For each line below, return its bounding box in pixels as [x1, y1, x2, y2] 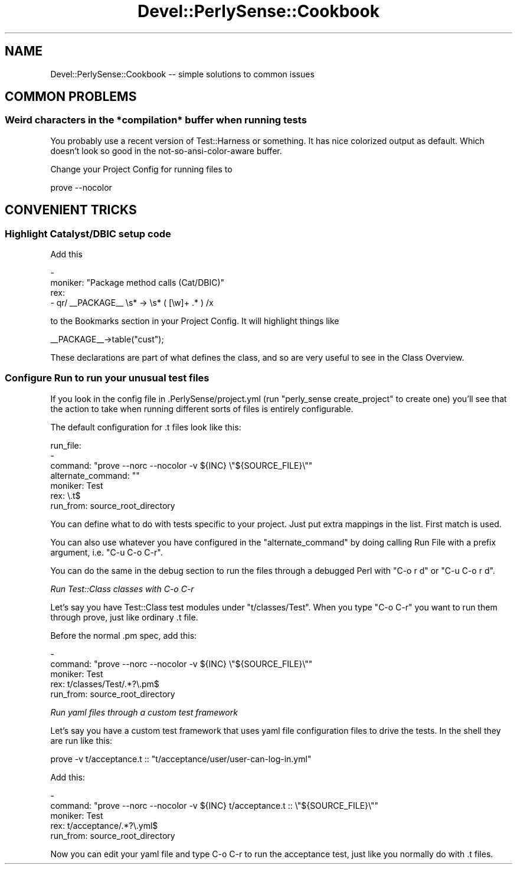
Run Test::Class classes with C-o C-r [50, 583, 194, 594]
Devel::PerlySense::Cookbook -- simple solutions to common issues [50, 68, 315, 79]
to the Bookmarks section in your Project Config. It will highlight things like [50, 316, 339, 326]
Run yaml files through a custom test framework [50, 707, 238, 717]
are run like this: [50, 735, 113, 746]
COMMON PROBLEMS [5, 89, 137, 104]
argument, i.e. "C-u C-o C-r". [50, 547, 163, 557]
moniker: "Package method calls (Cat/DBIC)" [50, 277, 225, 288]
